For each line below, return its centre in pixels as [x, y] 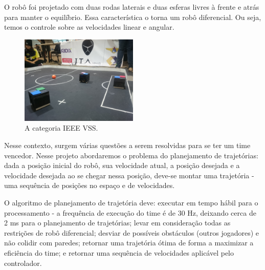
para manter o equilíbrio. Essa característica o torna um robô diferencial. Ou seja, [133, 17]
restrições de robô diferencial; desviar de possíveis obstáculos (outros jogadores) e [132, 232]
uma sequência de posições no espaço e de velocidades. [90, 185]
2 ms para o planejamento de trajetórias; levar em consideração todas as [117, 223]
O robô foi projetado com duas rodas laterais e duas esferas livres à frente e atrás [132, 7]
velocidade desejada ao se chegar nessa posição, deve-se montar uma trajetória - [129, 175]
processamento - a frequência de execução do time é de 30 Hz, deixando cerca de [130, 212]
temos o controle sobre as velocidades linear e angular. [89, 27]
